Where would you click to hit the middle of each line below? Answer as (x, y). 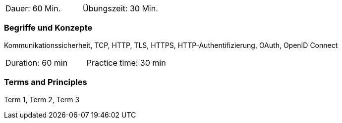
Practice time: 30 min (126, 62)
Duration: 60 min (37, 62)
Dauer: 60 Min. (33, 8)
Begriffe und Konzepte (48, 28)
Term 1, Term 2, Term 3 (42, 99)
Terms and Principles (46, 82)
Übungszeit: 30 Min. (120, 8)
